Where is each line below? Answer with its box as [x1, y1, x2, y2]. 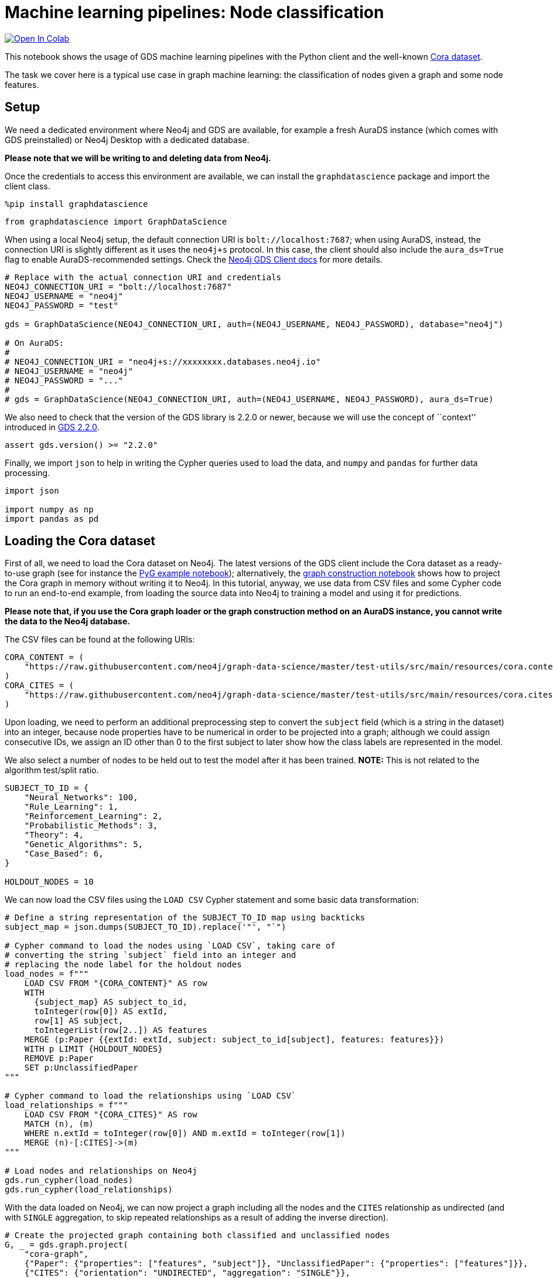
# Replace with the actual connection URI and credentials [5, 272, 282, 282]
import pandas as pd [5, 514, 99, 524]
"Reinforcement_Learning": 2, [24, 811, 163, 821]
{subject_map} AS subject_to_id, [34, 997, 187, 1007]
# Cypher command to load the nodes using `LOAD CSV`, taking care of [5, 941, 336, 951]
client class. [5, 181, 50, 191]
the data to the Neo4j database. [5, 616, 130, 627]
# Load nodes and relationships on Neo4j [5, 1166, 197, 1176]
